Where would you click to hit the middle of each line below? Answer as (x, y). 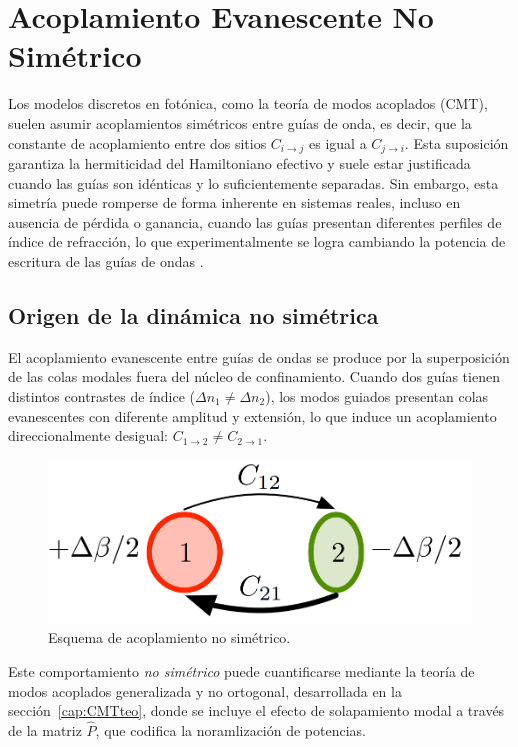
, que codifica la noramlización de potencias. (230, 729)
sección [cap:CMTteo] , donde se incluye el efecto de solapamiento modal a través (256, 710)
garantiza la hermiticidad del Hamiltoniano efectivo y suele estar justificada (239, 162)
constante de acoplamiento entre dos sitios (137, 142)
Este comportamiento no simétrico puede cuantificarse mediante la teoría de (241, 670)
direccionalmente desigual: (88, 435)
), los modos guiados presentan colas (377, 395)
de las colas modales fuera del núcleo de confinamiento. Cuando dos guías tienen (254, 376)
